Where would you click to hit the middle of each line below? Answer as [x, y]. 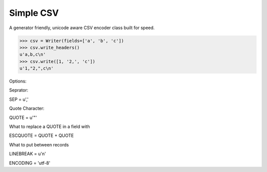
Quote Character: [27, 108]
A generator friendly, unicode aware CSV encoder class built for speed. [82, 28]
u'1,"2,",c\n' [37, 68]
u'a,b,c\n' [33, 55]
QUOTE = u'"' [23, 117]
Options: [18, 81]
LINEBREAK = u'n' [28, 154]
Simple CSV [34, 13]
